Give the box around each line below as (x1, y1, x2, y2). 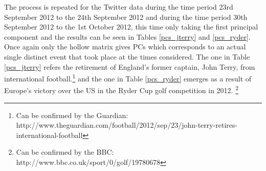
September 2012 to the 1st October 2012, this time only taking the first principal (4, 21, 258, 32)
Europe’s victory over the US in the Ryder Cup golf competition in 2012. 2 (4, 83, 238, 96)
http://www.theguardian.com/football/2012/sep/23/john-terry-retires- (16, 120, 238, 130)
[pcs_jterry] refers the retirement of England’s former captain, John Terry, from (4, 61, 255, 72)
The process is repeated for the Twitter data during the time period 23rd (4, 2, 233, 12)
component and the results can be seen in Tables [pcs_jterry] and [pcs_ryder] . (4, 31, 251, 42)
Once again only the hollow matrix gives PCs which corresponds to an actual (4, 41, 246, 52)
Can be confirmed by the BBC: (16, 147, 114, 157)
